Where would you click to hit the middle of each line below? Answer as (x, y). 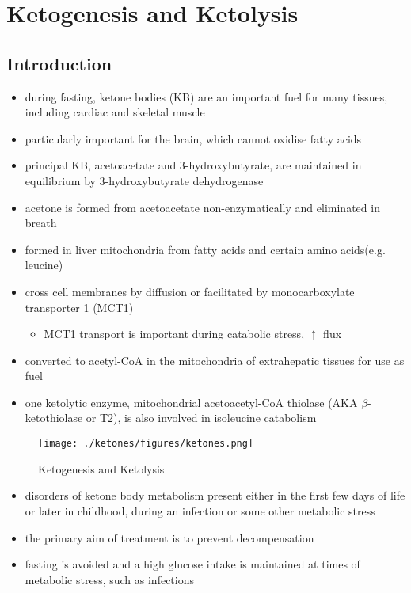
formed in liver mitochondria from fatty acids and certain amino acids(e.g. (205, 249)
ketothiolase (54, 418)
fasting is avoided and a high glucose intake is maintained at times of (192, 564)
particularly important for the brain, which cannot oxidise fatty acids (193, 138)
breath (41, 223)
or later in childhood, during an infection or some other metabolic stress (200, 510)
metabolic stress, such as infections (109, 579)
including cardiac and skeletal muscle (115, 112)
